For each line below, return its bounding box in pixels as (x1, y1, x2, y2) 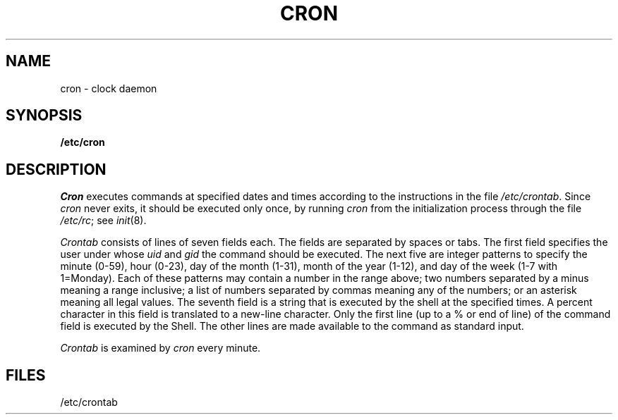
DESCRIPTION (6, 160, 107, 178)
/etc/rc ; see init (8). (60, 214, 147, 227)
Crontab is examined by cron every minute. (60, 342, 261, 354)
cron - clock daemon (60, 82, 157, 94)
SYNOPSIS (6, 106, 83, 125)
